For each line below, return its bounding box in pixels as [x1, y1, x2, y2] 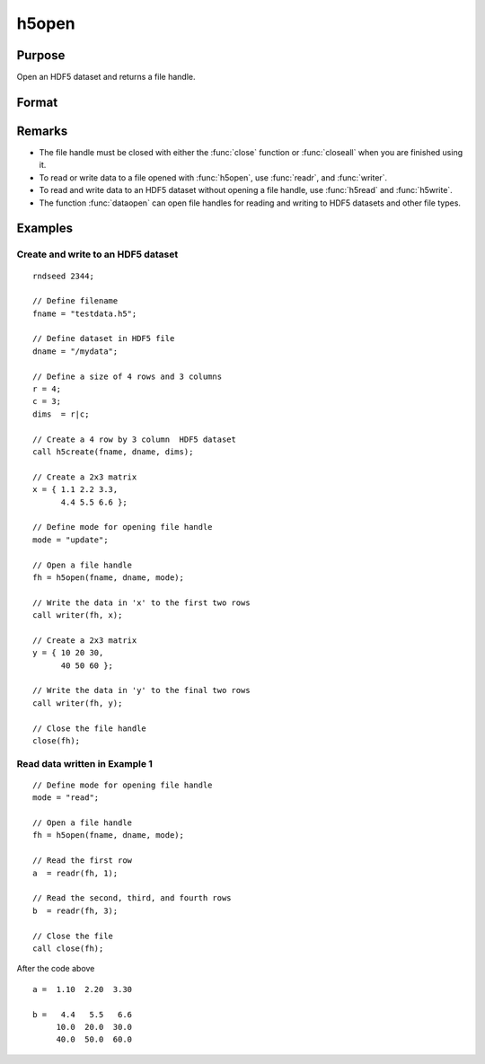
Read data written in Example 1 [16, 757, 153, 769]
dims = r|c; [32, 409, 90, 419]
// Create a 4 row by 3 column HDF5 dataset [32, 434, 237, 444]
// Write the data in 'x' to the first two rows [32, 597, 251, 608]
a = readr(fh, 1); [32, 867, 119, 878]
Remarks [16, 123, 68, 138]
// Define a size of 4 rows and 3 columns [32, 371, 223, 382]
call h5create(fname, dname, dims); [32, 446, 194, 457]
